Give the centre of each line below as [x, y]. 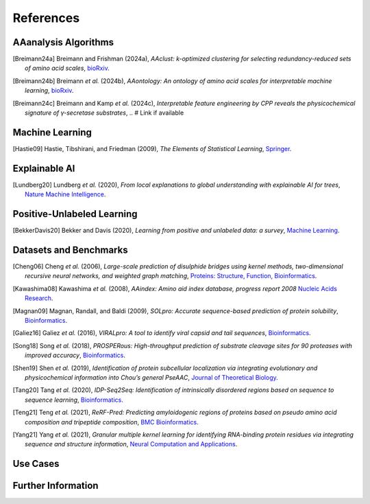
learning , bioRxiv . [49, 91]
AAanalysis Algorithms [63, 42]
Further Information [56, 486]
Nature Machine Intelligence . [65, 194]
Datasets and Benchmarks [70, 250]
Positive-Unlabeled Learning [75, 214]
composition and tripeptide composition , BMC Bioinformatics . [112, 422]
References [46, 18]
